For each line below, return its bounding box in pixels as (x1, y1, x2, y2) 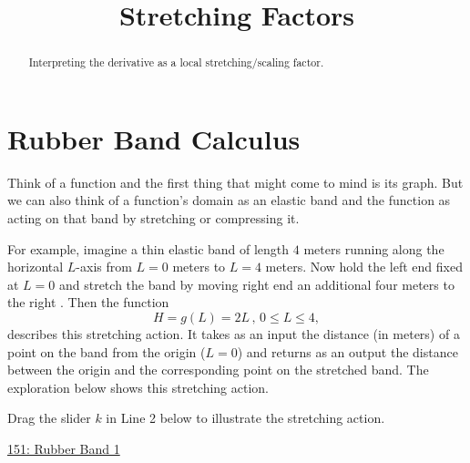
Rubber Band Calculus (7, 119, 301, 157)
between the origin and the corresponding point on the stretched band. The (7, 360, 429, 379)
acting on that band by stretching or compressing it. (7, 208, 300, 227)
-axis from (76, 257, 132, 276)
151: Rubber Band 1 (7, 438, 120, 458)
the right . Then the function (7, 293, 169, 312)
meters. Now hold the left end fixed (265, 257, 463, 276)
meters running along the (303, 239, 444, 258)
